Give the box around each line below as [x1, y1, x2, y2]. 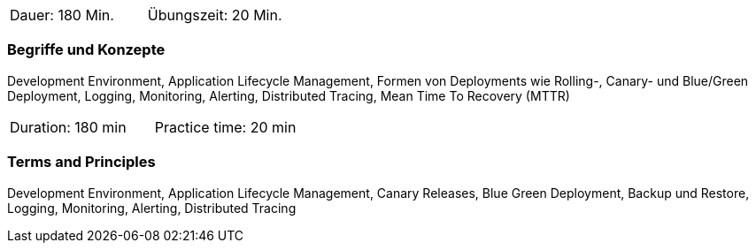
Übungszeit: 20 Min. [147, 6, 282, 24]
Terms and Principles [7, 153, 156, 171]
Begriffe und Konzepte [7, 41, 166, 59]
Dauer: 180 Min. [10, 6, 114, 24]
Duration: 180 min [10, 117, 127, 136]
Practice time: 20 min [154, 117, 297, 136]
